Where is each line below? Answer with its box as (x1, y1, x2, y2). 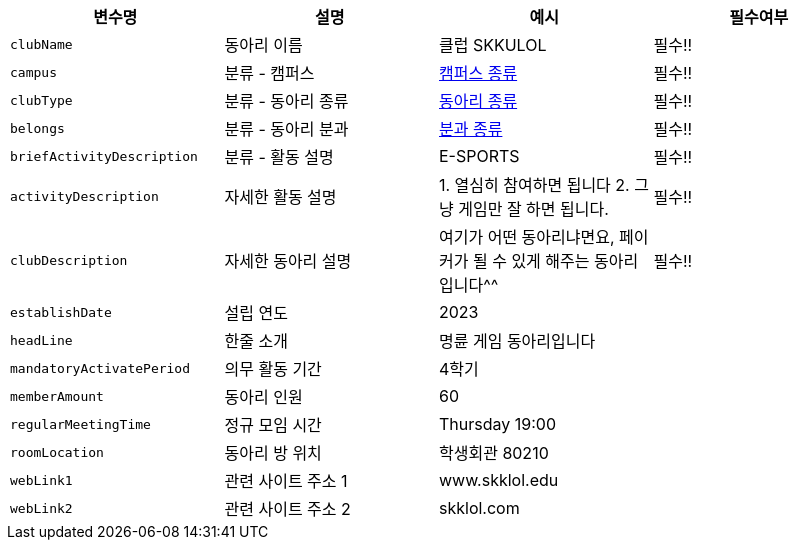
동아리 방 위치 (224, 443, 322, 463)
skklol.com (439, 498, 520, 518)
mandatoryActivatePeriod (10, 360, 191, 376)
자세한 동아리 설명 (224, 251, 352, 271)
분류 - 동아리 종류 (224, 91, 349, 111)
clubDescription (10, 252, 128, 268)
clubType (10, 92, 73, 108)
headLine (10, 332, 73, 348)
